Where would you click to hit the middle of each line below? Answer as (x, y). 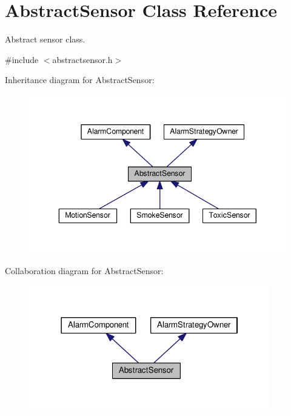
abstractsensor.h (82, 59)
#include (22, 59)
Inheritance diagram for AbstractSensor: (80, 80)
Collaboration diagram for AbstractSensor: (84, 270)
